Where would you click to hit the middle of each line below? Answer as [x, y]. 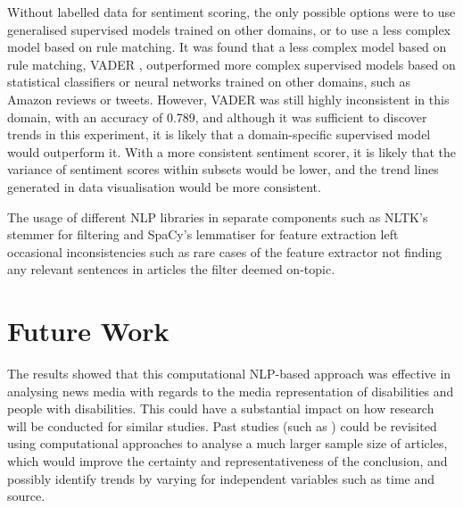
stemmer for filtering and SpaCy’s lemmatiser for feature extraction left [203, 234]
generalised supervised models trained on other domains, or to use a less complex [229, 29]
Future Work [88, 331]
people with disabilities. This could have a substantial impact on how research [221, 408]
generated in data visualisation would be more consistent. [164, 186]
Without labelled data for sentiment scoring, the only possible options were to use [231, 12]
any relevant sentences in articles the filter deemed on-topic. [171, 269]
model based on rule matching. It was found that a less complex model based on [227, 47]
